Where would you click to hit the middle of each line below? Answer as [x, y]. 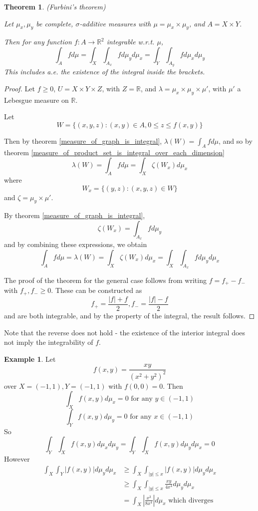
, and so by [236, 140]
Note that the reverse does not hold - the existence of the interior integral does [125, 332]
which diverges [191, 500]
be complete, [55, 23]
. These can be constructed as [97, 290]
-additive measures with [115, 23]
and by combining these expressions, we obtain [76, 244]
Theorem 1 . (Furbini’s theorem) [55, 6]
